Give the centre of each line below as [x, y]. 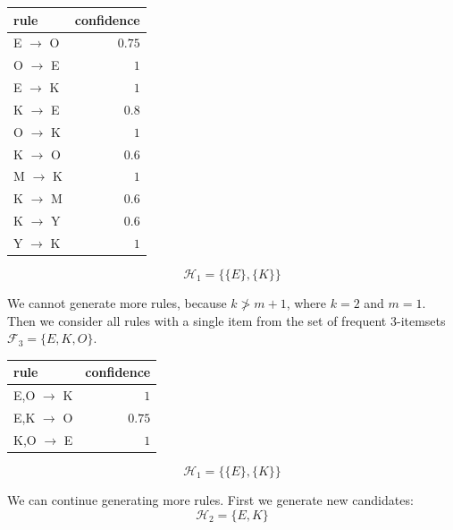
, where [306, 303]
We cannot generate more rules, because [117, 303]
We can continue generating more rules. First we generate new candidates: [210, 499]
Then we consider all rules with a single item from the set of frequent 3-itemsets [226, 320]
